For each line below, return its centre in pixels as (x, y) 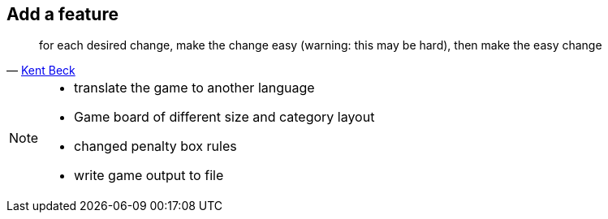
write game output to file (149, 176)
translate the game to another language (194, 88)
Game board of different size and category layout (224, 117)
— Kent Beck (41, 71)
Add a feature (63, 14)
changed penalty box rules (155, 146)
